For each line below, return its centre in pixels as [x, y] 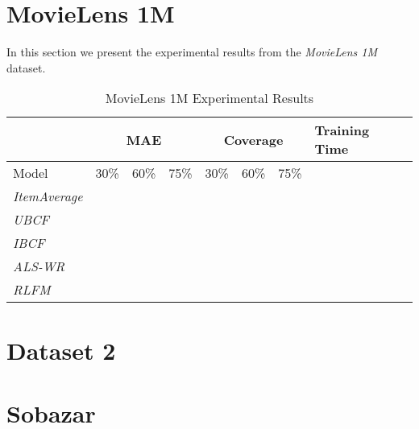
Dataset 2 [61, 350]
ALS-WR [39, 266]
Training [342, 130]
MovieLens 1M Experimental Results [209, 98]
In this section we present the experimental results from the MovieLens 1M [192, 52]
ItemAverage [48, 196]
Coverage [253, 139]
